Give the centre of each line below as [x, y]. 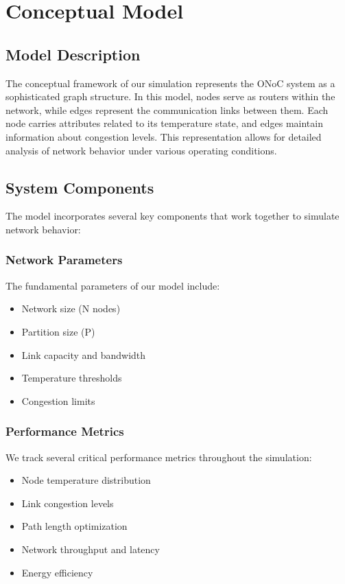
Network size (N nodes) [71, 308]
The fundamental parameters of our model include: [113, 285]
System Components [80, 187]
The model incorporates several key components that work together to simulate [172, 216]
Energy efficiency [57, 572]
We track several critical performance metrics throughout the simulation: [159, 457]
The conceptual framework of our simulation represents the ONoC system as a [170, 83]
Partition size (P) [58, 331]
